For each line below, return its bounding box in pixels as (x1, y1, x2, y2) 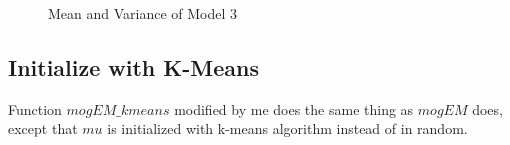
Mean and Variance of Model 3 (48, 3, 238, 23)
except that (8, 118, 78, 139)
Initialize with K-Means (8, 51, 259, 82)
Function (8, 98, 62, 119)
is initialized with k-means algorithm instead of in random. (107, 118, 468, 139)
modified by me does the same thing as (174, 98, 414, 119)
